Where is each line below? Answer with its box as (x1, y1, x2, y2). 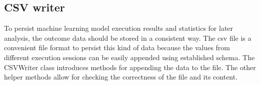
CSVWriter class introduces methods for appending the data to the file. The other (4, 62, 256, 72)
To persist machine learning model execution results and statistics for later (4, 23, 233, 33)
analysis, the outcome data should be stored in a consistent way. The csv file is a (4, 32, 251, 43)
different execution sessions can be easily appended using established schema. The (4, 52, 255, 62)
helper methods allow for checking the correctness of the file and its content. (4, 72, 238, 82)
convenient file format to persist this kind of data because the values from (4, 42, 230, 53)
